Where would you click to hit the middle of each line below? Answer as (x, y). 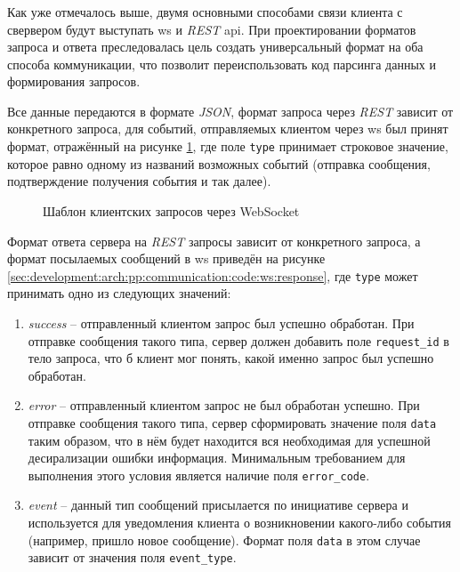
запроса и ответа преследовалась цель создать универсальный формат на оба (215, 47)
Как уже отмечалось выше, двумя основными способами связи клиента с (205, 11)
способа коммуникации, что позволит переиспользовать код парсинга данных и (222, 64)
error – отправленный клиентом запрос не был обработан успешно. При (224, 405)
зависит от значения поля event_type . (132, 557)
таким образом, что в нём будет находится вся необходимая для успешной (229, 440)
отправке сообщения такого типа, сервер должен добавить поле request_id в (238, 340)
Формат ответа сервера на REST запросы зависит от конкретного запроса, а (214, 241)
